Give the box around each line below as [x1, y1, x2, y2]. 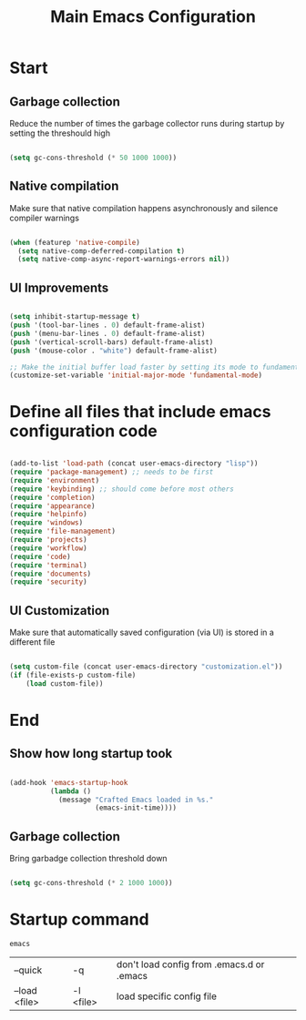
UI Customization [9, 603, 110, 618]
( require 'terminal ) [9, 560, 88, 570]
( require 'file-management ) [9, 526, 117, 536]
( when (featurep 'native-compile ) [9, 238, 141, 247]
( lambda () [49, 786, 92, 796]
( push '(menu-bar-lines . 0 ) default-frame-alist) [9, 329, 206, 338]
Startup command [9, 909, 149, 930]
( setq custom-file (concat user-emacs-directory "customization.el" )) [9, 662, 283, 671]
